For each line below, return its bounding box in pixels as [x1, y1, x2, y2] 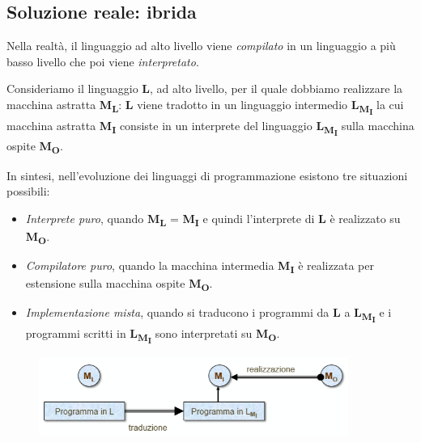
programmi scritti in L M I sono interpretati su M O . [25, 324, 280, 347]
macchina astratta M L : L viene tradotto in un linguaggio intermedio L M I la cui [6, 95, 404, 118]
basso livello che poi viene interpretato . [6, 53, 199, 69]
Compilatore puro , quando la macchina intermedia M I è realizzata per [25, 256, 374, 276]
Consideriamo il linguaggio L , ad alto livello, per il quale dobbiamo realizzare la [6, 80, 403, 97]
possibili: [6, 183, 50, 200]
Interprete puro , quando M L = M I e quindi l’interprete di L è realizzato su [25, 209, 401, 229]
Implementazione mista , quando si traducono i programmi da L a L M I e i [25, 304, 392, 326]
